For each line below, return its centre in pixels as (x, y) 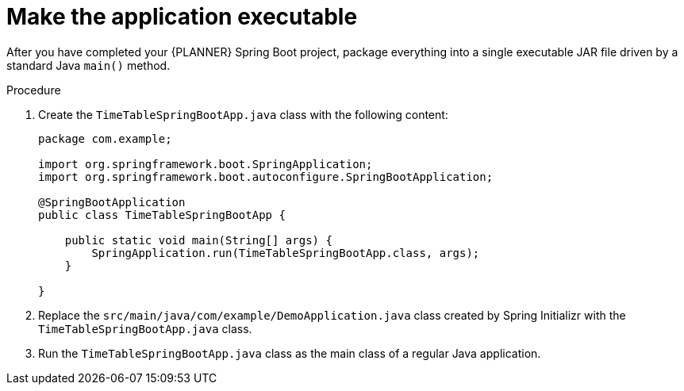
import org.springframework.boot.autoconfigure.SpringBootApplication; (266, 176)
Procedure (34, 90)
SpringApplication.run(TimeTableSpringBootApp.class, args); (286, 253)
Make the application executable (182, 17)
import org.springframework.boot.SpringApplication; (206, 164)
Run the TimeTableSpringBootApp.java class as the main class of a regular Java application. (290, 353)
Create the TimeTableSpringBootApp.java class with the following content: (243, 114)
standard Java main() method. (88, 65)
